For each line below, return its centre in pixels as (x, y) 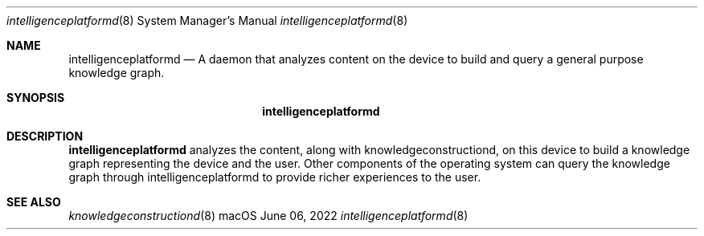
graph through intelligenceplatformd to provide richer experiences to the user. (275, 177)
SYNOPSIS (36, 98)
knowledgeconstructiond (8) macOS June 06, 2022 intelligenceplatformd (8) (268, 216)
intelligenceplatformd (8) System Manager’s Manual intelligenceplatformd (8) (207, 20)
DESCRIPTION (45, 136)
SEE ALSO (34, 202)
